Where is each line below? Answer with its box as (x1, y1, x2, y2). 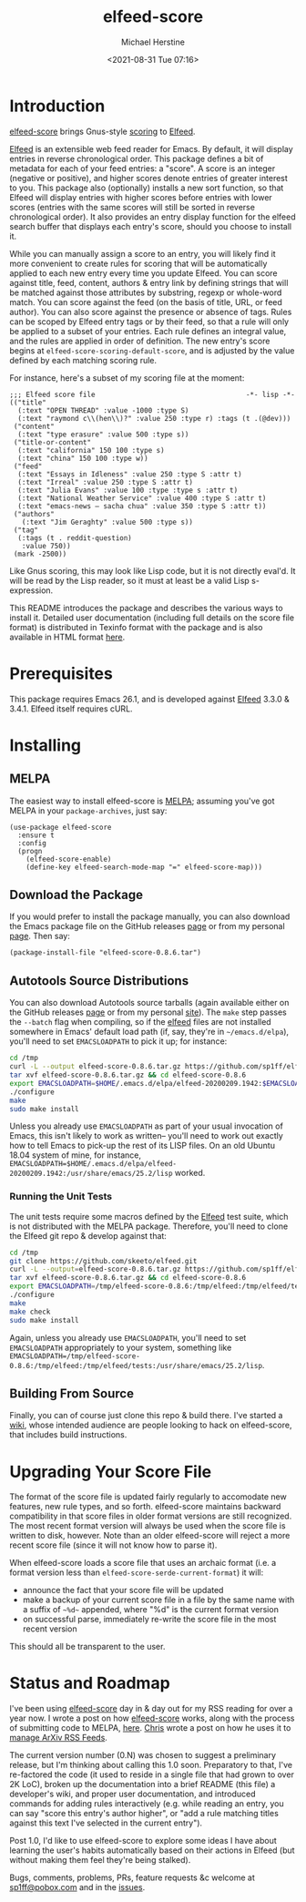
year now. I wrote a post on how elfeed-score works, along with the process (9, 1713, 295, 1723)
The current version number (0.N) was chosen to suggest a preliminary (9, 1750, 276, 1761)
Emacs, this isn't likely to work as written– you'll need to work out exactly (9, 1130, 284, 1141)
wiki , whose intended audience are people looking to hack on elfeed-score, (9, 1419, 292, 1431)
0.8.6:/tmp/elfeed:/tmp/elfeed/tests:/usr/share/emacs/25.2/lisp (9, 1361, 262, 1370)
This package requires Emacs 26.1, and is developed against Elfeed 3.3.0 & (9, 693, 290, 704)
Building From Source (9, 1386, 135, 1401)
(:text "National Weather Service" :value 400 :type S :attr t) (17, 494, 267, 503)
